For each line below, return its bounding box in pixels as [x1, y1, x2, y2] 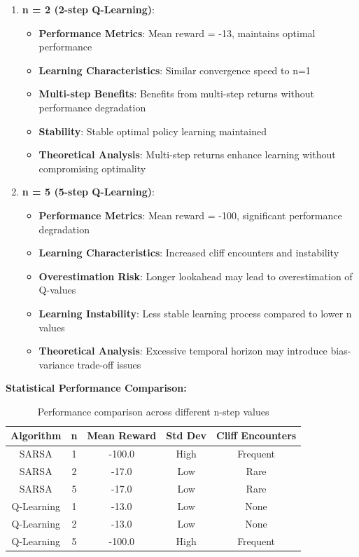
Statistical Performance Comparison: [6, 380, 187, 395]
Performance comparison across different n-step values [37, 404, 269, 418]
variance [38, 357, 74, 371]
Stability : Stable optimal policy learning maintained [38, 123, 267, 138]
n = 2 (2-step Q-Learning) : [22, 2, 155, 16]
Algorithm [10, 428, 62, 443]
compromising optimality [38, 160, 146, 175]
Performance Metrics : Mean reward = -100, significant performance [38, 207, 342, 222]
